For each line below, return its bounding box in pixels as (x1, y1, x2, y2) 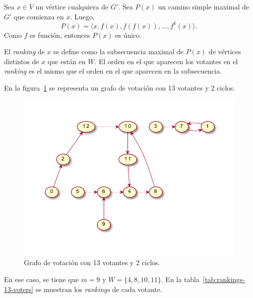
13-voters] (4, 284, 34, 294)
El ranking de (4, 46, 45, 57)
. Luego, (70, 11, 95, 21)
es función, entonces (29, 29, 90, 40)
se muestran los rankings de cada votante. (35, 284, 162, 294)
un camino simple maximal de (158, 1, 249, 11)
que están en (47, 56, 86, 66)
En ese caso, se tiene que (4, 274, 79, 285)
